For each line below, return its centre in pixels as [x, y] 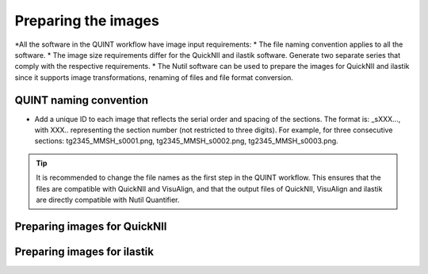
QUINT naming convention [82, 100]
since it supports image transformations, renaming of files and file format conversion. [154, 77]
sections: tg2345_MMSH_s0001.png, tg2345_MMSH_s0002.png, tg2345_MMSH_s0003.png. [186, 141]
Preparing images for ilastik [84, 251]
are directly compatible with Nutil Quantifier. [108, 200]
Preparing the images [87, 21]
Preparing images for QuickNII [91, 226]
